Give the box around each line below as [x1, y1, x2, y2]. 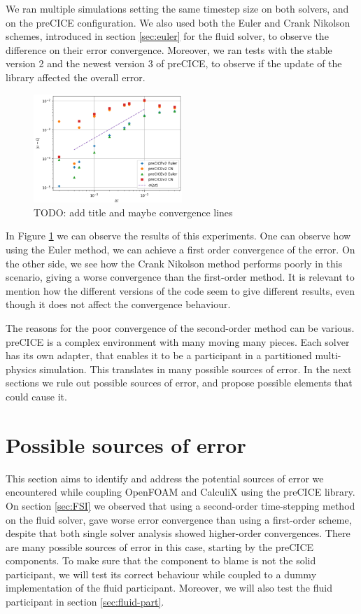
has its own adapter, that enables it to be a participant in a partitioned [6, 348, 312, 363]
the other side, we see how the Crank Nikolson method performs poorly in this [6, 256, 343, 270]
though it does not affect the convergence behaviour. [6, 297, 231, 312]
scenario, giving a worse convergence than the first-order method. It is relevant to [6, 270, 355, 284]
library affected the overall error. [6, 69, 146, 84]
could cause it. [6, 389, 67, 404]
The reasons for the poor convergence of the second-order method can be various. [6, 321, 355, 335]
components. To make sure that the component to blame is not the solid [6, 553, 316, 568]
